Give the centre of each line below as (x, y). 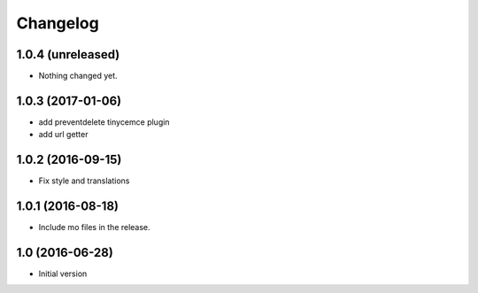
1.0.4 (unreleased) (68, 54)
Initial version (63, 274)
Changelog (58, 23)
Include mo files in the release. (94, 227)
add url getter (63, 135)
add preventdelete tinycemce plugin (104, 122)
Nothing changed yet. (78, 76)
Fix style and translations (84, 181)
